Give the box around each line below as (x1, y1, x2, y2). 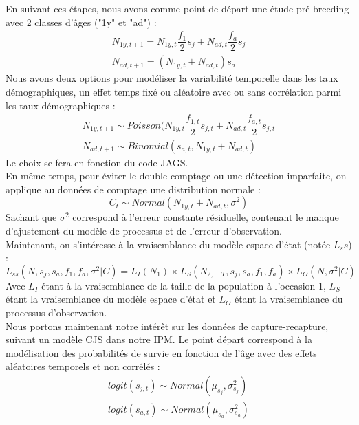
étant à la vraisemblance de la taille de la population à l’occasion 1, (41, 278, 326, 292)
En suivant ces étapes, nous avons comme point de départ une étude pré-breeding (6, 1, 349, 15)
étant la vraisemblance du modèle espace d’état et (6, 292, 216, 306)
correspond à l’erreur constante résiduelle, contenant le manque (72, 210, 339, 224)
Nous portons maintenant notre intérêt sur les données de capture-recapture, (6, 318, 329, 333)
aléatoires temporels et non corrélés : (6, 359, 160, 373)
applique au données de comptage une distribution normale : (6, 182, 261, 196)
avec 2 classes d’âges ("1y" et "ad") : (6, 14, 157, 29)
